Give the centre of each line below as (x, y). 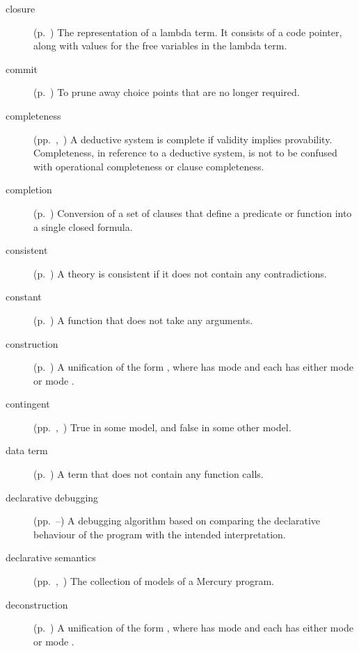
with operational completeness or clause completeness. (149, 166)
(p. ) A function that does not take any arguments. (143, 320)
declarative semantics (51, 557)
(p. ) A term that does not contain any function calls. (149, 474)
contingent (28, 404)
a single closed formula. (83, 226)
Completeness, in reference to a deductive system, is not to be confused (185, 153)
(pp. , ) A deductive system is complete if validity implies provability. (183, 139)
